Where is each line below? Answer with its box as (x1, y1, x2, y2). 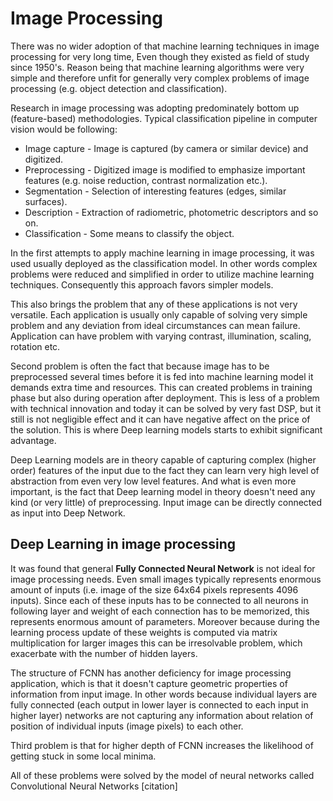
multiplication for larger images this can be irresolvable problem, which (10, 637, 303, 649)
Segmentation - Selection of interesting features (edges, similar (24, 185, 287, 197)
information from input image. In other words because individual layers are (10, 688, 318, 700)
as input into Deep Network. (10, 507, 126, 519)
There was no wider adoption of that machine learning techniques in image (10, 40, 320, 52)
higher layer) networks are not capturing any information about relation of (10, 709, 314, 721)
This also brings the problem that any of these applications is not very (10, 298, 298, 310)
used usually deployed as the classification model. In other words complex (10, 257, 318, 269)
